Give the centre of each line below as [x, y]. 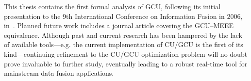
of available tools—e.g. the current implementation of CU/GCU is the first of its [124, 44]
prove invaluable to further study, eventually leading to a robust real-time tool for [126, 63]
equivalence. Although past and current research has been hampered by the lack [123, 35]
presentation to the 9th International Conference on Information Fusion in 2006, [123, 16]
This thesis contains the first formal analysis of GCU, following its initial [112, 6]
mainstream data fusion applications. [59, 73]
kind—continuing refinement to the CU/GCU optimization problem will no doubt [126, 54]
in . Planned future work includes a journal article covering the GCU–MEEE [119, 25]
